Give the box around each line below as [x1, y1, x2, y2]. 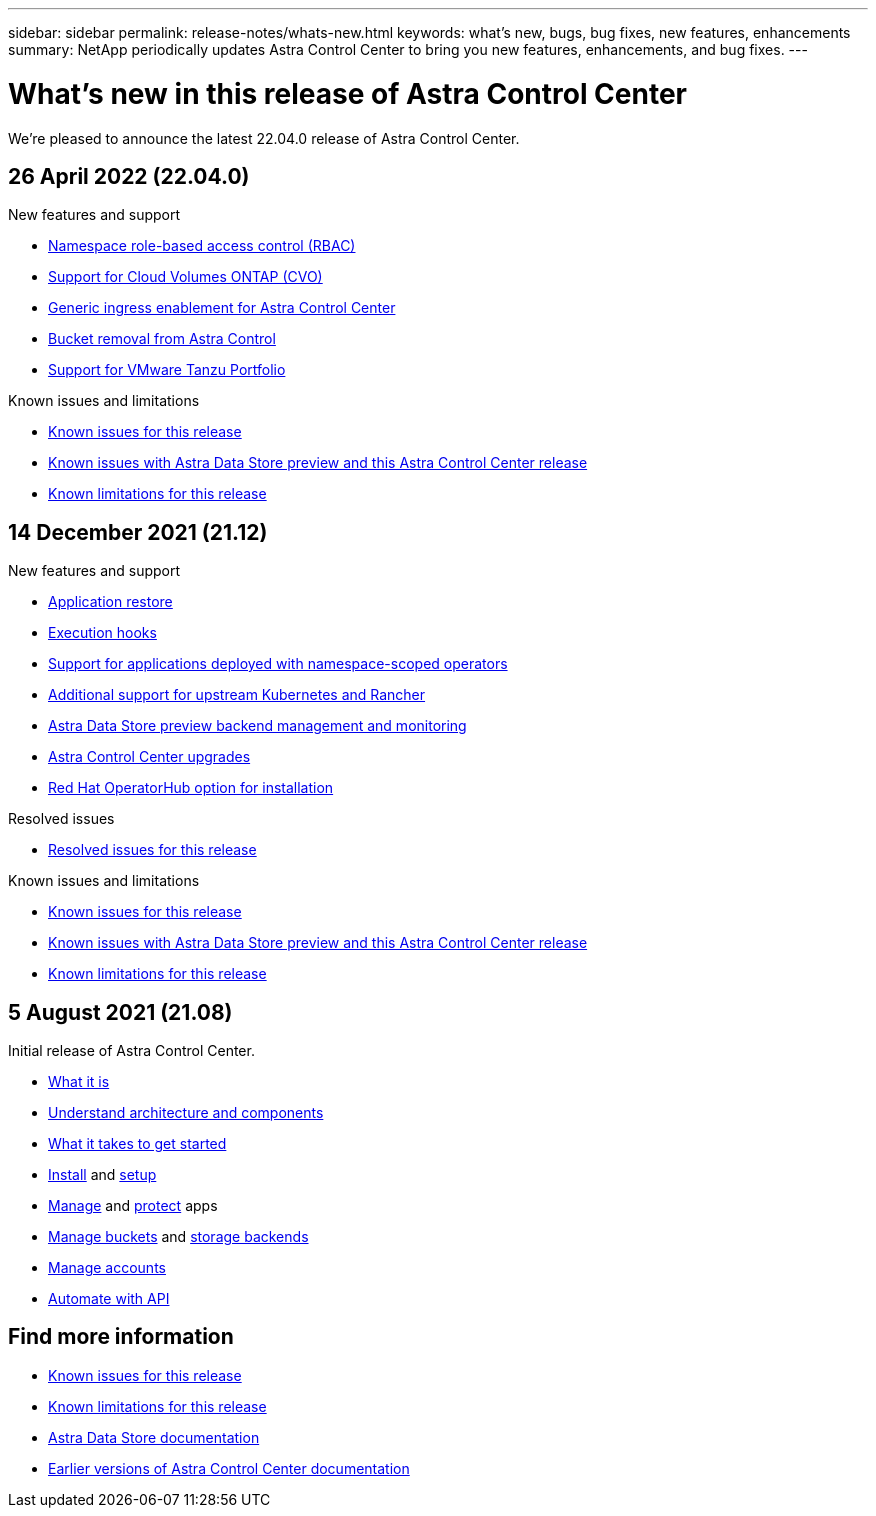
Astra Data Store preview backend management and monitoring [48, 717, 467, 735]
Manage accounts [48, 1259, 166, 1277]
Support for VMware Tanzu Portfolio [48, 361, 286, 379]
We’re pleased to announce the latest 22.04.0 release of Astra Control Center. [8, 129, 520, 147]
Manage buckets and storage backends [48, 1228, 309, 1246]
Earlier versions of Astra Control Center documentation [48, 1459, 410, 1477]
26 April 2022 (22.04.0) [8, 163, 250, 189]
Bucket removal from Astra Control [48, 330, 276, 348]
